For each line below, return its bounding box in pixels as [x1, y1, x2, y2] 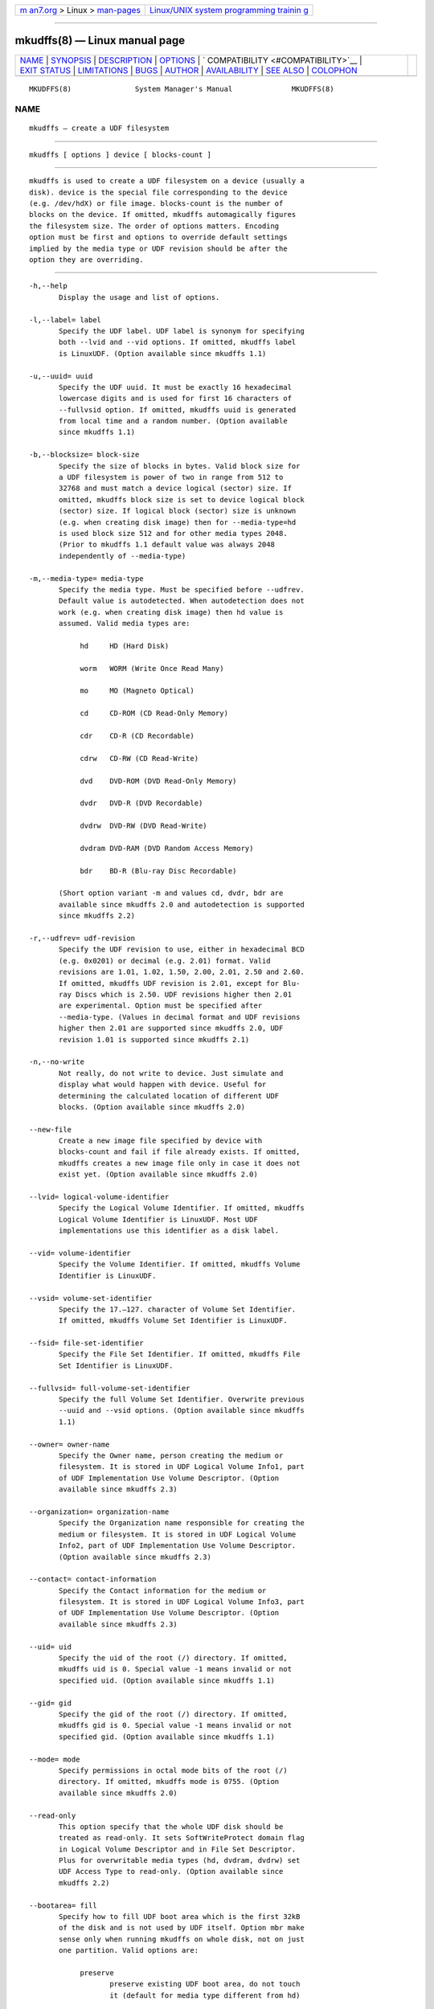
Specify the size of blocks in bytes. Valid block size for [59, 461, 301, 470]
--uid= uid [29, 1642, 72, 1651]
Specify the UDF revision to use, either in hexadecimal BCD [59, 945, 305, 954]
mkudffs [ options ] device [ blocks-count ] [29, 149, 212, 159]
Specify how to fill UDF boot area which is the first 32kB [59, 1913, 301, 1921]
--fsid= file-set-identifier [29, 1339, 144, 1348]
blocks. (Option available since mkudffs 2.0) [59, 1102, 245, 1111]
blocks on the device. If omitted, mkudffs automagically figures [29, 210, 297, 219]
